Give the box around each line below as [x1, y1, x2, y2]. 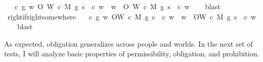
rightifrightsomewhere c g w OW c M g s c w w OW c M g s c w [7, 11, 256, 22]
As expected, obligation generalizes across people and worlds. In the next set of [4, 38, 253, 49]
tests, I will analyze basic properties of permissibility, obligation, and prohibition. [4, 48, 259, 59]
